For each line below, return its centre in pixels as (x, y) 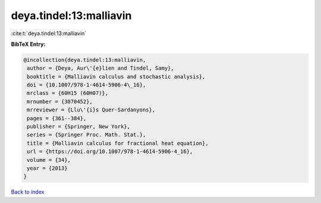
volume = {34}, (49, 160)
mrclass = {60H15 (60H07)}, (68, 93)
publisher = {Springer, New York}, (79, 127)
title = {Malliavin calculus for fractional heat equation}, (118, 143)
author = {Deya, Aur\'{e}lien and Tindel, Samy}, (101, 68)
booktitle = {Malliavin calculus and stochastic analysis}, (116, 76)
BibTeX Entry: (28, 44)
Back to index (28, 192)
